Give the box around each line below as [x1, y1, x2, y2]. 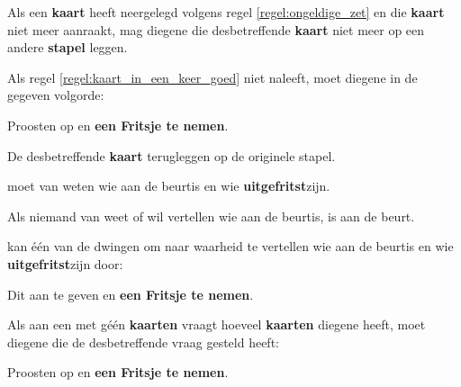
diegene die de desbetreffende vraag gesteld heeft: [7, 332, 279, 351]
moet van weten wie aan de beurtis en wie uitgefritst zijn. [7, 176, 330, 195]
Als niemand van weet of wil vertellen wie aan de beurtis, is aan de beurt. [7, 206, 415, 225]
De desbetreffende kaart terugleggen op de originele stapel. [7, 146, 336, 165]
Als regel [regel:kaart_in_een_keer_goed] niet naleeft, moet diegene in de [7, 67, 418, 86]
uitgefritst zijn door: [7, 254, 123, 273]
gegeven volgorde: [7, 85, 104, 104]
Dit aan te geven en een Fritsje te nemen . [7, 284, 254, 303]
